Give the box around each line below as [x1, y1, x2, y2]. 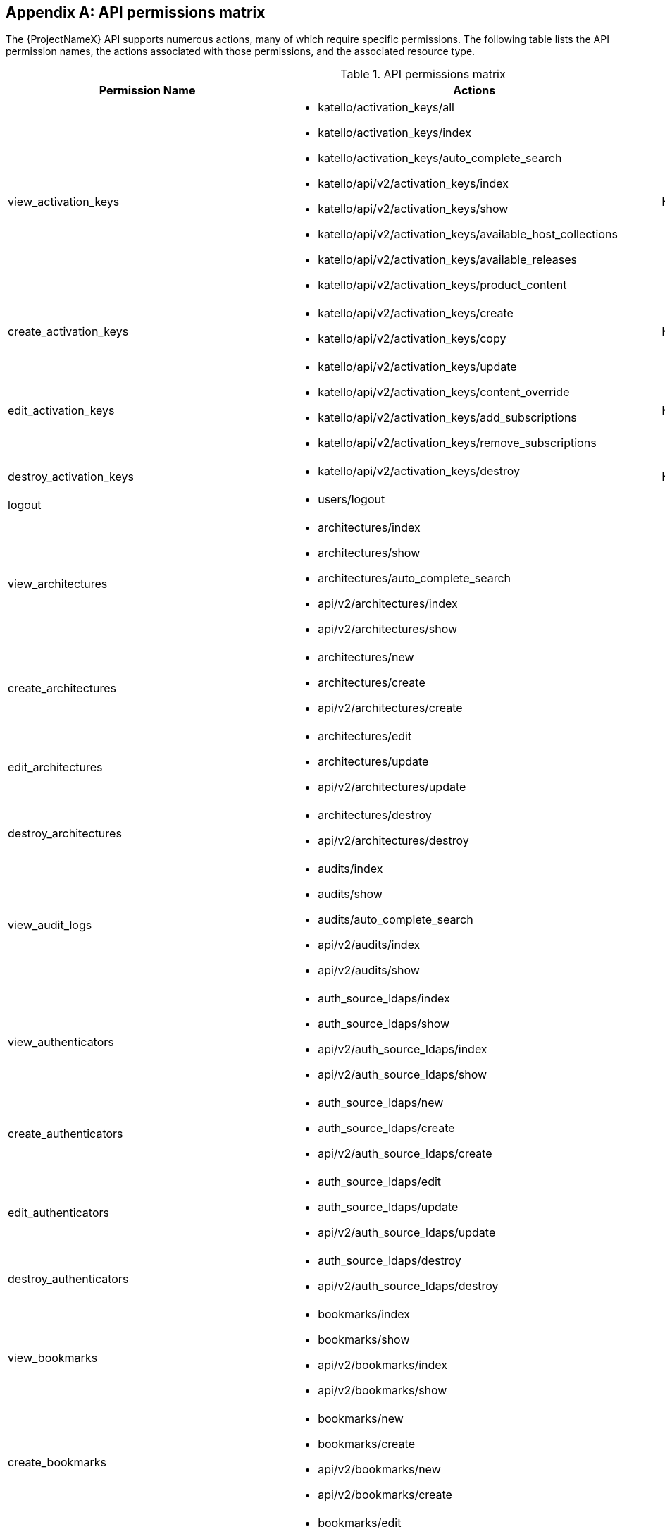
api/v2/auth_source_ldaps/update [318, 1225, 496, 1240]
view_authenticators [8, 1035, 114, 1050]
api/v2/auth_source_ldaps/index [318, 1042, 487, 1057]
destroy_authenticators [8, 1272, 129, 1287]
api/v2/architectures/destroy [318, 833, 469, 848]
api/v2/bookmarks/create [318, 1487, 452, 1502]
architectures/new [318, 650, 414, 665]
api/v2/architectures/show [318, 622, 458, 637]
